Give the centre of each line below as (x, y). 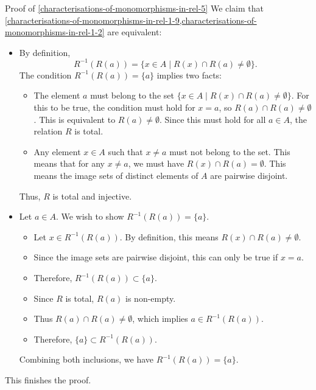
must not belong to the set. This (230, 151)
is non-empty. (151, 298)
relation (48, 131)
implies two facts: (189, 75)
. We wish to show (90, 216)
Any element (57, 151)
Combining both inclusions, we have (86, 359)
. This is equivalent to (75, 119)
